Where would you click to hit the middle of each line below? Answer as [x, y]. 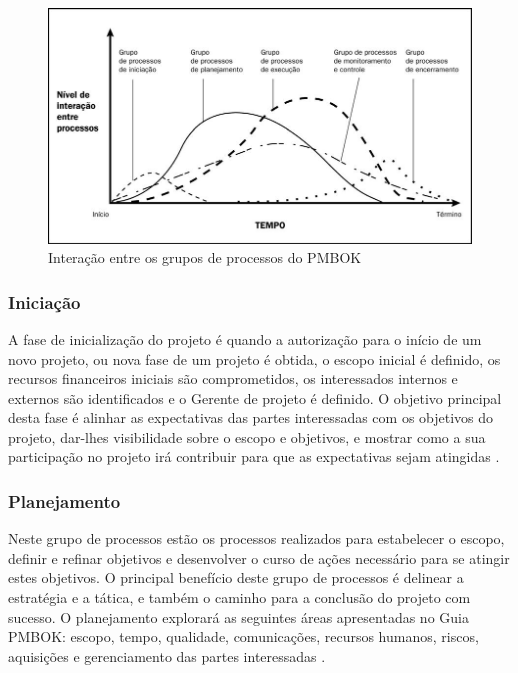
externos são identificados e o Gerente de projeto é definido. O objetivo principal [255, 397]
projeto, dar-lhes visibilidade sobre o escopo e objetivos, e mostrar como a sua [247, 436]
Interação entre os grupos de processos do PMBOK [205, 257]
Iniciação [44, 301]
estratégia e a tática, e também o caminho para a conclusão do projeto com [239, 597]
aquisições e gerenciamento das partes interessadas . [167, 655]
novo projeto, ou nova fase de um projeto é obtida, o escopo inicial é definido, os [254, 358]
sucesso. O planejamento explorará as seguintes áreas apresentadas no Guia [238, 616]
